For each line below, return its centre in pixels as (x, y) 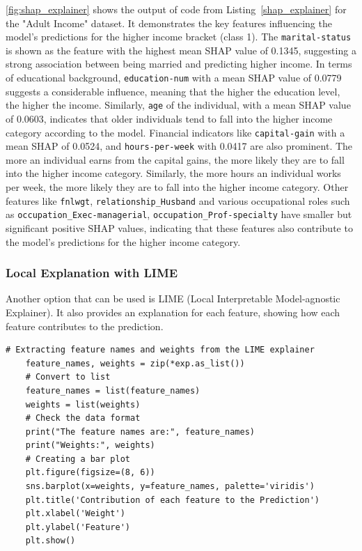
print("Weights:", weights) (90, 445)
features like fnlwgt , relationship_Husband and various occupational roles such (178, 200)
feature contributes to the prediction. (85, 326)
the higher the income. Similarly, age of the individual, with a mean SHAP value (178, 105)
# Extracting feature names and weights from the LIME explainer (160, 350)
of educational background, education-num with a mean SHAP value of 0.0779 (174, 78)
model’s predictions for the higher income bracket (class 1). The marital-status (179, 37)
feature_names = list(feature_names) (113, 390)
